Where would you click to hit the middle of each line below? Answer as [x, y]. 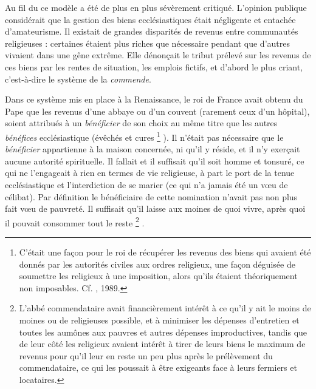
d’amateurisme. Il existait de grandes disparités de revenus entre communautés [152, 31]
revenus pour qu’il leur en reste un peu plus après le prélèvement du [146, 355]
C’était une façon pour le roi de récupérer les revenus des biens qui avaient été [165, 252]
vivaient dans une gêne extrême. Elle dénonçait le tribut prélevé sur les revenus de [158, 55]
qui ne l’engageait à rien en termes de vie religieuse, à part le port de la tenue [150, 173]
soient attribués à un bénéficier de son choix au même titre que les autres [141, 123]
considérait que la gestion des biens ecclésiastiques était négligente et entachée [150, 19]
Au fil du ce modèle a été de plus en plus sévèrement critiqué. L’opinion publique [156, 7]
